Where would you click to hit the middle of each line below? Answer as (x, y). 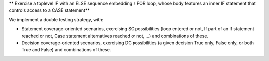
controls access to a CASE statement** (49, 10)
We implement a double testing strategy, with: (56, 19)
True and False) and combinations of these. (66, 50)
